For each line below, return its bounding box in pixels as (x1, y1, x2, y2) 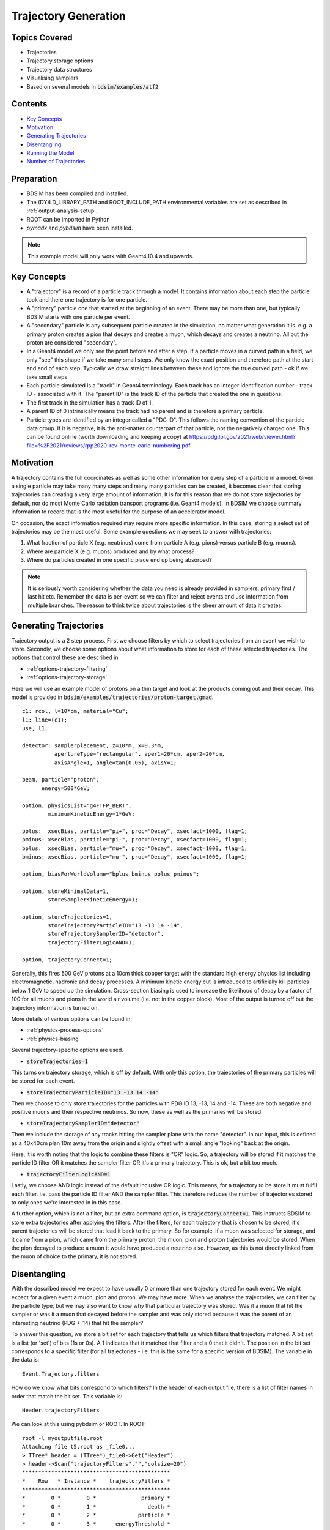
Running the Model (26, 149, 75, 157)
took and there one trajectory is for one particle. (26, 296, 148, 304)
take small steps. (26, 373, 70, 381)
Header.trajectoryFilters (22, 1406, 100, 1414)
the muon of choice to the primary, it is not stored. (11, 1253, 137, 1260)
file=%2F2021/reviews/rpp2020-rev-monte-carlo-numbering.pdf (26, 441, 191, 449)
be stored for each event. (11, 1077, 75, 1084)
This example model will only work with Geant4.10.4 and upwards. (28, 252, 194, 259)
